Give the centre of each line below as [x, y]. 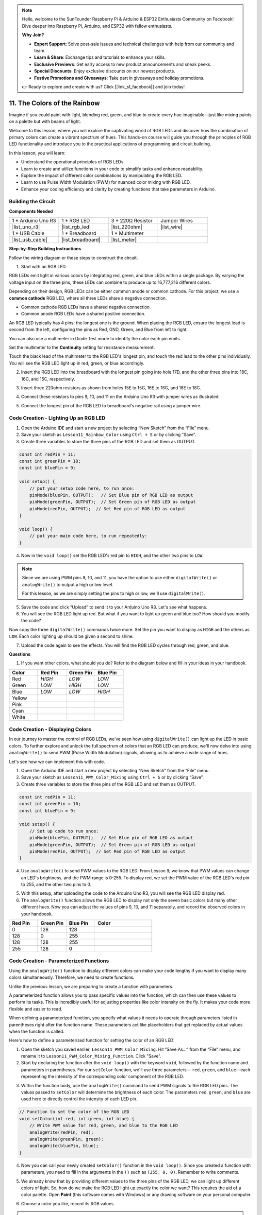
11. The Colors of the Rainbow [55, 103]
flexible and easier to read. [36, 1009]
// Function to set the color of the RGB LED [74, 1112]
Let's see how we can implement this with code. [57, 762]
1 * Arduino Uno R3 [34, 221]
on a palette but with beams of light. [45, 121]
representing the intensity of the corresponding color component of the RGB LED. [103, 1076]
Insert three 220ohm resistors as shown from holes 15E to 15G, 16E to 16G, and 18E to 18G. [111, 388]
